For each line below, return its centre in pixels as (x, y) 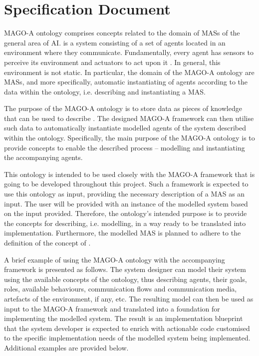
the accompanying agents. (43, 157)
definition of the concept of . (47, 242)
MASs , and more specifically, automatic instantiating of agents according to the (126, 82)
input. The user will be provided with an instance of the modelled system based (126, 203)
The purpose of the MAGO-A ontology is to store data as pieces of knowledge (123, 108)
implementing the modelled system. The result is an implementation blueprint (124, 318)
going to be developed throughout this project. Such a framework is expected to (126, 184)
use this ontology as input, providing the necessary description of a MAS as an (125, 194)
